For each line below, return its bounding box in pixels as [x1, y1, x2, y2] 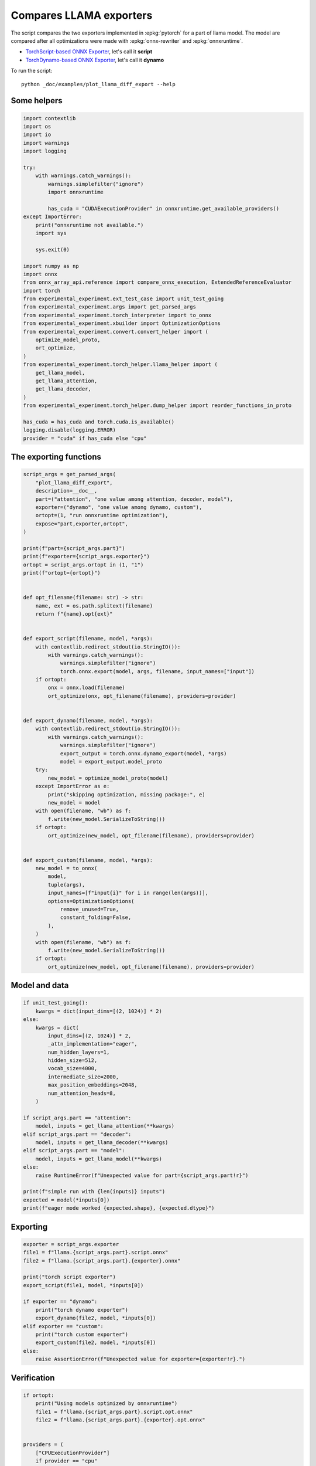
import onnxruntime [47, 189, 104, 196]
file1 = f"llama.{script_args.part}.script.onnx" [23, 1249, 169, 1256]
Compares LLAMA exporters [11, 9, 153, 22]
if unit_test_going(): [23, 1000, 88, 1006]
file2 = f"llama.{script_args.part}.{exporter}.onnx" [23, 1257, 181, 1264]
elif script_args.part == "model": [23, 1147, 125, 1154]
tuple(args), [47, 881, 85, 888]
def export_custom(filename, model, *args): [23, 857, 153, 863]
